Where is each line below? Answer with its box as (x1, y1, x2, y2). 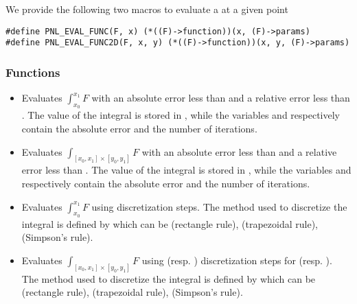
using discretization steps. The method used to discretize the (91, 199, 347, 213)
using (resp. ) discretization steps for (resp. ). (141, 253, 332, 267)
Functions (5, 63, 60, 80)
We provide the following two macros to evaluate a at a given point (5, 2, 288, 16)
